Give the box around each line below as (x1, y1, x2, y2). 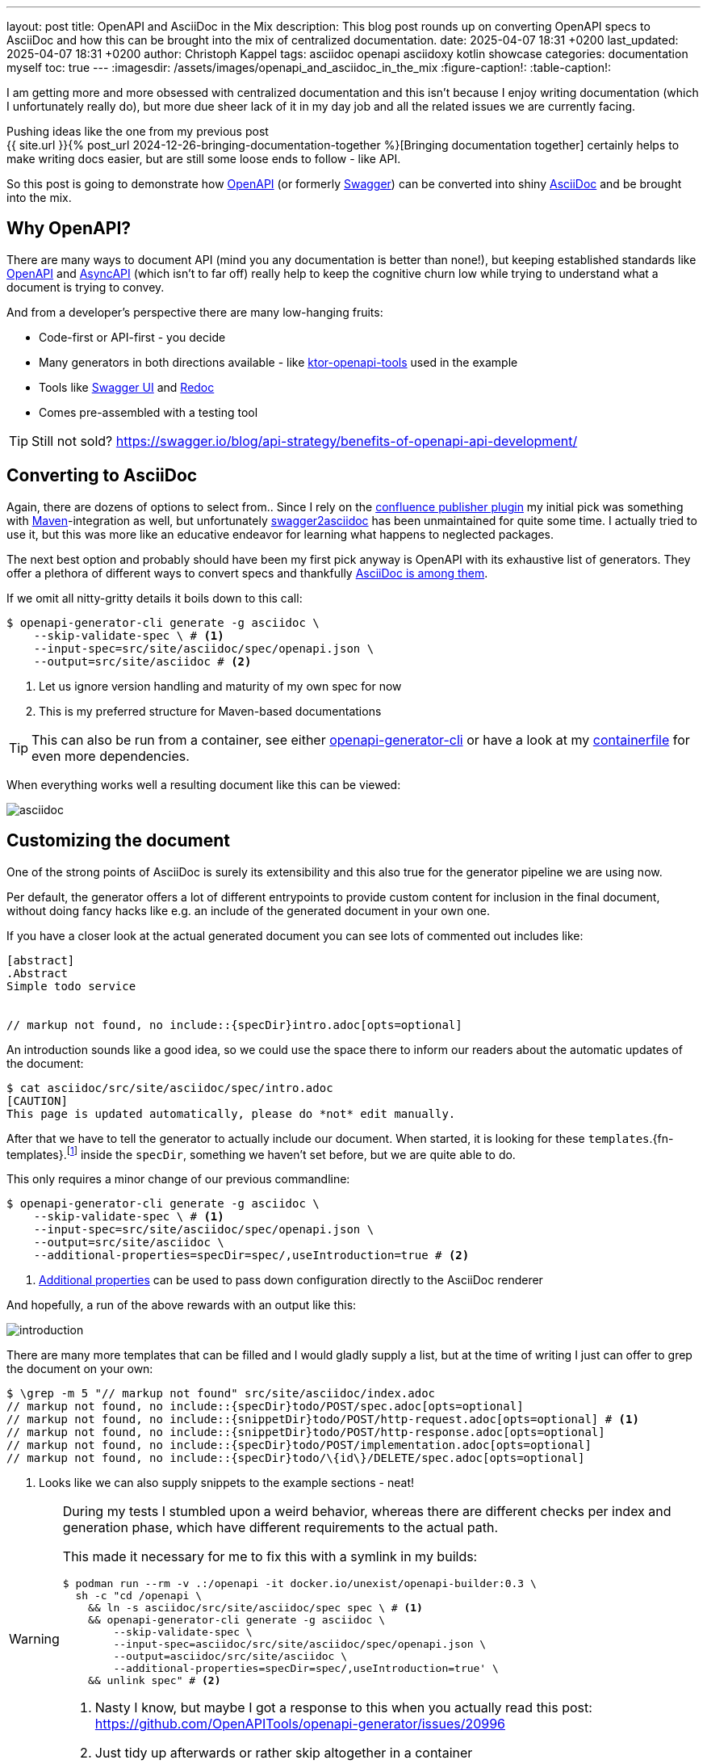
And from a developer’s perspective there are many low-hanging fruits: (6, 304, 383, 319)
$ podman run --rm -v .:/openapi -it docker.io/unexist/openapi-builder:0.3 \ (62, 1577, 537, 1590)
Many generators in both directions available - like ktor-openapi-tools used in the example (39, 355, 518, 369)
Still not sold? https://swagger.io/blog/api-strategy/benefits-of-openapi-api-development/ (31, 432, 578, 449)
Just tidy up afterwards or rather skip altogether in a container (94, 1745, 473, 1762)
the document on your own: (6, 1362, 153, 1376)
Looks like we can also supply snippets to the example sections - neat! (39, 1476, 414, 1490)
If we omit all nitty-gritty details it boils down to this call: (6, 590, 303, 605)
